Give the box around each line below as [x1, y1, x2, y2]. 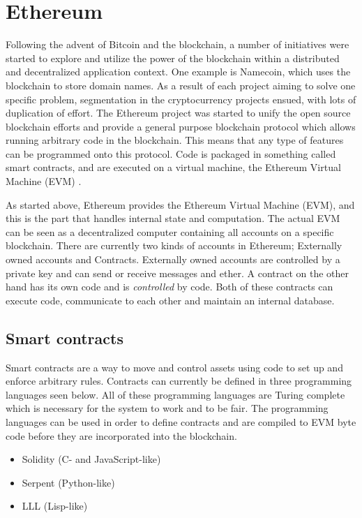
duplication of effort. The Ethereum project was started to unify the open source [6, 105, 351, 120]
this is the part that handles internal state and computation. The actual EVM [6, 211, 340, 225]
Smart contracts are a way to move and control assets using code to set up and [6, 360, 343, 374]
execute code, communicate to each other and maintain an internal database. [6, 293, 335, 307]
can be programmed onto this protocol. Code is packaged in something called [6, 146, 336, 161]
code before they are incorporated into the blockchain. [6, 428, 237, 443]
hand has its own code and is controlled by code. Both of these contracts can [6, 279, 333, 294]
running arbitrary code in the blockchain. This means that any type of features [6, 133, 344, 147]
